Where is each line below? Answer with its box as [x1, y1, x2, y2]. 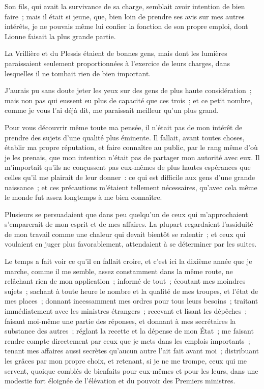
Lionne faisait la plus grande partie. [5, 31, 116, 41]
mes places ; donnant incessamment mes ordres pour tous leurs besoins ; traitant [5, 295, 258, 306]
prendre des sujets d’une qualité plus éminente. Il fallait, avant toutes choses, [5, 132, 245, 142]
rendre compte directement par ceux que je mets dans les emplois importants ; [5, 335, 250, 346]
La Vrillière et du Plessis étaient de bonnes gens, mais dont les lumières [5, 48, 227, 58]
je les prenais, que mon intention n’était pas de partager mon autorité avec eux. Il [5, 152, 260, 162]
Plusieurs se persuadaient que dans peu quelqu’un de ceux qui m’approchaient [5, 208, 248, 219]
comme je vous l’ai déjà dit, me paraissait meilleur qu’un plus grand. [5, 105, 219, 115]
